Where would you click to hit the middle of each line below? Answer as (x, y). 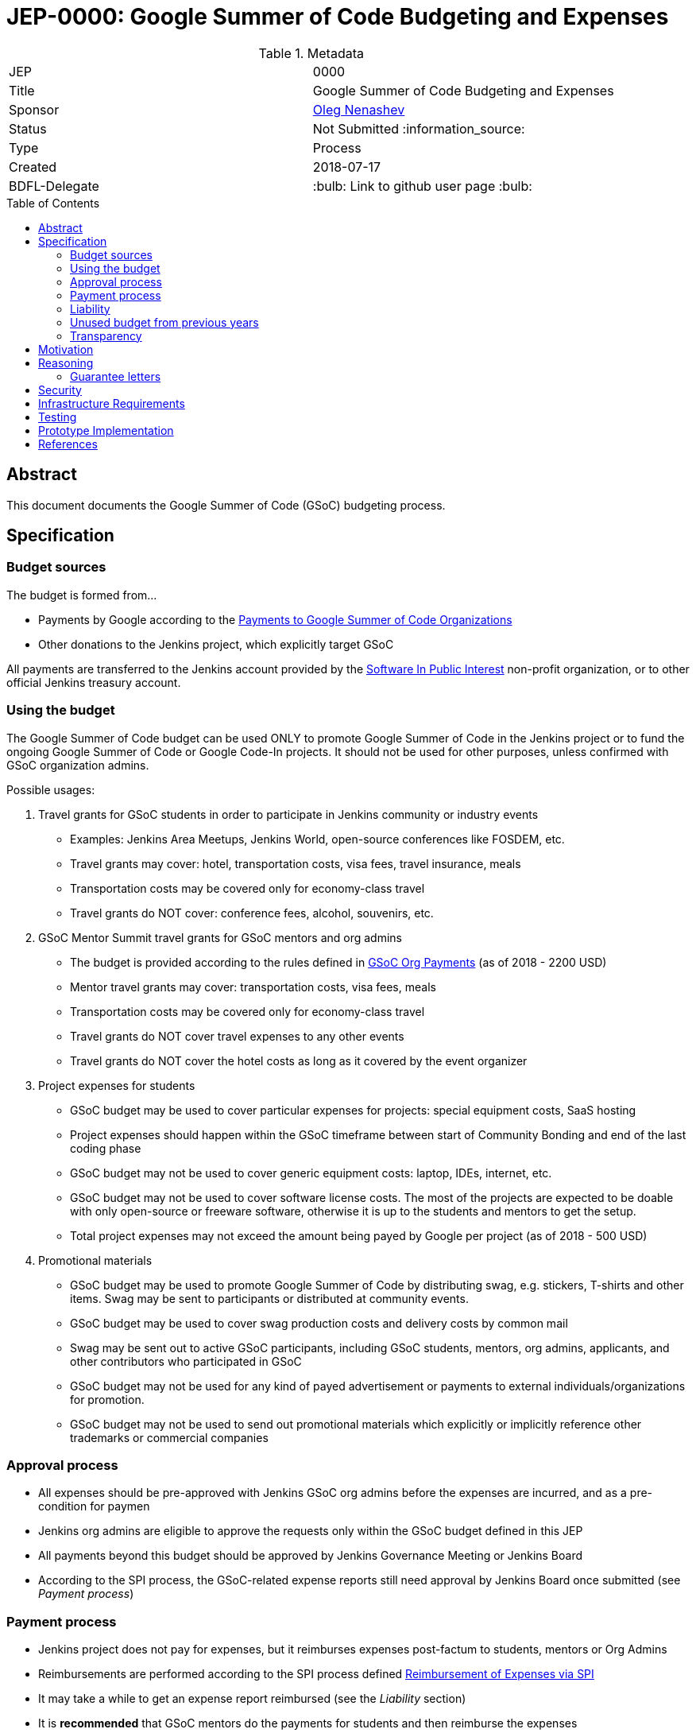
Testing (58, 417)
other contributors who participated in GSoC (186, 1361)
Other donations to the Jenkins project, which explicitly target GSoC (216, 644)
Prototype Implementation (106, 430)
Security (60, 390)
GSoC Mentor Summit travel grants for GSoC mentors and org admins (220, 937)
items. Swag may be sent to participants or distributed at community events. (269, 1298)
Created (33, 167)
